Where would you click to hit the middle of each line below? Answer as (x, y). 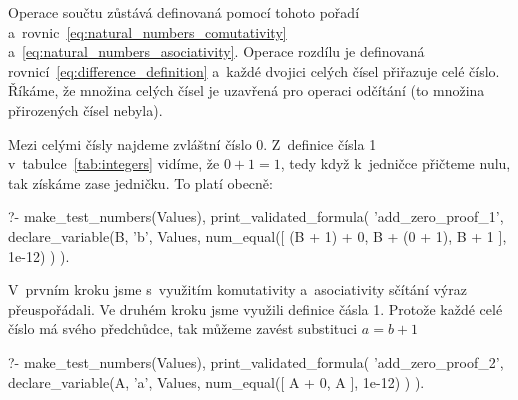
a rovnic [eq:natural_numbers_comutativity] (147, 31)
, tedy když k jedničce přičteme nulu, (395, 163)
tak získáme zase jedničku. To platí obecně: (140, 182)
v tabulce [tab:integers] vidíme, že (114, 163)
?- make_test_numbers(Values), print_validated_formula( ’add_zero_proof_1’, (256, 216)
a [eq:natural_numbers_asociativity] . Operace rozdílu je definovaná (216, 51)
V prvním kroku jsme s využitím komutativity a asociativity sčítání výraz (237, 289)
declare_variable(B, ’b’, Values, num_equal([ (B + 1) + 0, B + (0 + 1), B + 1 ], (257, 235)
